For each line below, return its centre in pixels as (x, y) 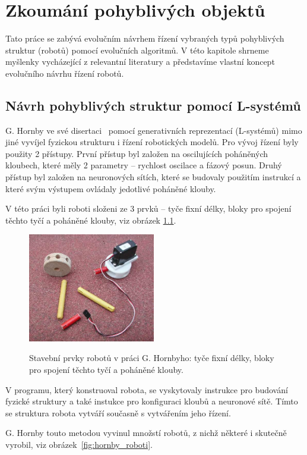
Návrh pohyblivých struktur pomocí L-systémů (153, 105)
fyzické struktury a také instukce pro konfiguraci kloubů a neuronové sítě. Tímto (152, 401)
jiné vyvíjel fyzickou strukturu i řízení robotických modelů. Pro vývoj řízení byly (152, 142)
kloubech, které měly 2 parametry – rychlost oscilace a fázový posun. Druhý (144, 165)
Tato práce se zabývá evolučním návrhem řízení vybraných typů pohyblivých (145, 38)
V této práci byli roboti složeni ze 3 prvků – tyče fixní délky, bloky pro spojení (148, 208)
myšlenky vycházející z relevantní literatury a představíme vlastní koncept (140, 62)
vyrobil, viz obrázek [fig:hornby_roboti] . (79, 444)
